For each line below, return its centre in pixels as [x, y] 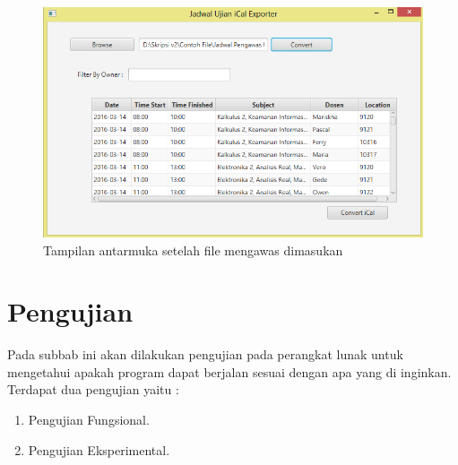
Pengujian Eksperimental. [99, 449]
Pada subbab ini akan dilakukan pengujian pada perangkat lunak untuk [205, 354]
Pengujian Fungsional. [89, 420]
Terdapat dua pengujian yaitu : [93, 389]
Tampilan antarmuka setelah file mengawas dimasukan [193, 250]
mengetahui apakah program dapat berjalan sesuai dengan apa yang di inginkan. [229, 371]
